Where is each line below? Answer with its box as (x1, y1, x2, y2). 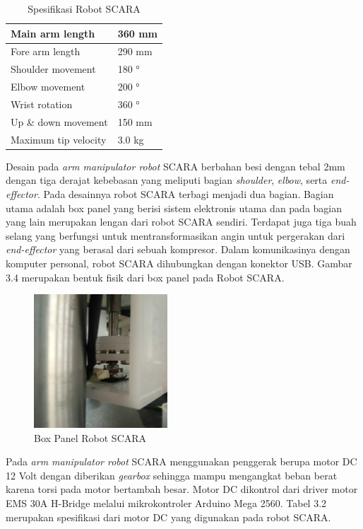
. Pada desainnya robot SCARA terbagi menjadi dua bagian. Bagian (37, 186, 334, 201)
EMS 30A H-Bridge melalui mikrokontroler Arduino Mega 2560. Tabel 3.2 (6, 496, 327, 511)
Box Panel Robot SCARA (34, 430, 147, 445)
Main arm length (11, 25, 95, 40)
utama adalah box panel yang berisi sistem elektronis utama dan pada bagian (6, 200, 343, 215)
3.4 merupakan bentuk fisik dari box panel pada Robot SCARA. (6, 269, 285, 284)
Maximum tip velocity (11, 132, 107, 146)
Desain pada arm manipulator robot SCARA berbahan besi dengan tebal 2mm (6, 158, 345, 173)
